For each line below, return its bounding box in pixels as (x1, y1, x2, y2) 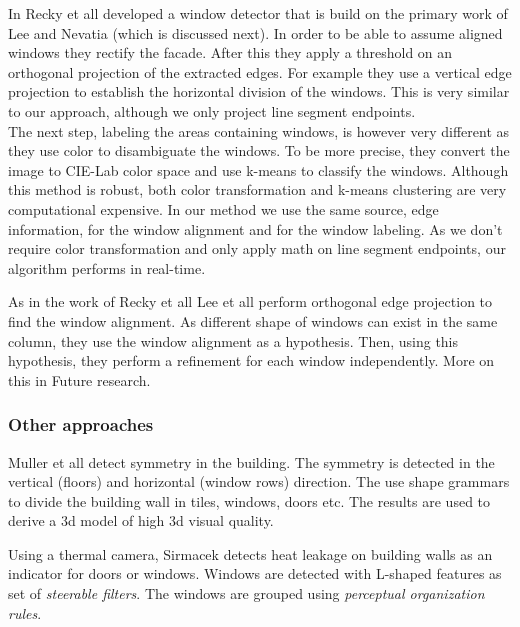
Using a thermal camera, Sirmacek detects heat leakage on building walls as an (8, 543, 493, 564)
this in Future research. (8, 369, 151, 390)
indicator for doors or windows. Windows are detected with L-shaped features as (8, 563, 502, 584)
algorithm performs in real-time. (8, 257, 206, 278)
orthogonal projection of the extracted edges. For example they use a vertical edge (8, 61, 512, 82)
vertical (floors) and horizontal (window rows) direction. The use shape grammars (8, 471, 510, 492)
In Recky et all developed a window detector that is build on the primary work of (8, 3, 508, 23)
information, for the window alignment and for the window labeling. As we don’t (8, 218, 503, 239)
